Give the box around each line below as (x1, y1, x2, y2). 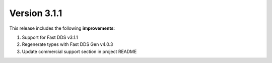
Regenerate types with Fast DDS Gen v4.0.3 (22, 41, 113, 47)
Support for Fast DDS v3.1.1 (22, 34, 78, 40)
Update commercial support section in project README (22, 48, 137, 54)
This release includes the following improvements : (9, 25, 115, 31)
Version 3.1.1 (9, 8, 62, 19)
